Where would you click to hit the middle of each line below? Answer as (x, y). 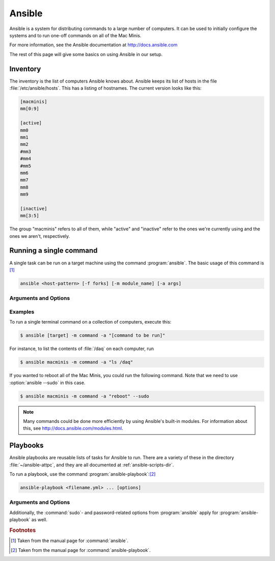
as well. (39, 520)
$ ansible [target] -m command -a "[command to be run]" (93, 336)
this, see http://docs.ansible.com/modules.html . (73, 429)
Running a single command (53, 250)
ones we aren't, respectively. (40, 236)
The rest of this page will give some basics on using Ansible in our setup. (86, 54)
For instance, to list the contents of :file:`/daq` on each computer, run (82, 349)
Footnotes (23, 530)
